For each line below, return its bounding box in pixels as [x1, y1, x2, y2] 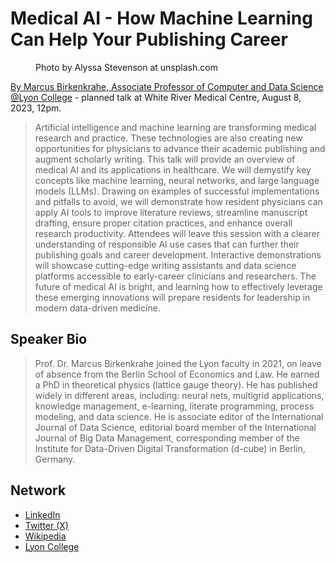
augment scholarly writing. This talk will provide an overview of [34, 153, 296, 165]
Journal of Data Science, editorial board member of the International [34, 421, 317, 433]
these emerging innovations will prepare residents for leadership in [34, 291, 311, 303]
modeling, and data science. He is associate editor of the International [34, 410, 324, 422]
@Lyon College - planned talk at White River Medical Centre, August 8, [10, 91, 302, 103]
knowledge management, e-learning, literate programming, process [34, 400, 315, 412]
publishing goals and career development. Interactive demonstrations [34, 248, 322, 261]
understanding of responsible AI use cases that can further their [34, 238, 300, 250]
